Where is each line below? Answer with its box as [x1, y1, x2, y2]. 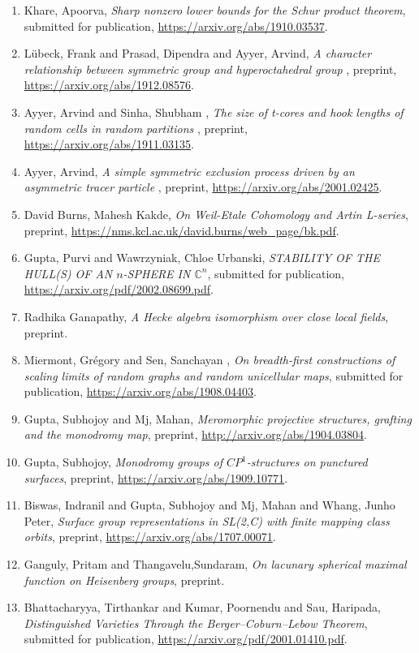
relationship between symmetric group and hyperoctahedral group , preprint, [24, 60, 397, 77]
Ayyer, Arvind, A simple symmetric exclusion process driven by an [24, 162, 355, 179]
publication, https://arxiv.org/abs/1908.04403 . [24, 383, 257, 400]
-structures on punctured [246, 453, 368, 470]
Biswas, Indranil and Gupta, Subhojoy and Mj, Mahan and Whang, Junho [24, 496, 395, 513]
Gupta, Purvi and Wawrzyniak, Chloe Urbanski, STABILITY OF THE [24, 249, 380, 266]
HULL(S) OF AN [24, 264, 113, 281]
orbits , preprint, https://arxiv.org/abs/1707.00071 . [24, 528, 276, 545]
